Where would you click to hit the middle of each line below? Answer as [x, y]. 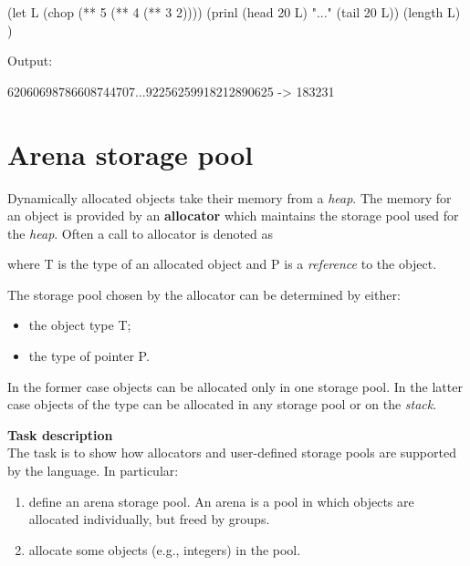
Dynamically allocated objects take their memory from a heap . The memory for [230, 197]
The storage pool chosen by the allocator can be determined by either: [204, 294]
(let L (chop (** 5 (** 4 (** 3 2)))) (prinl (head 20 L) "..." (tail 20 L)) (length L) [234, 12]
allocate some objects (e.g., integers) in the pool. [165, 549]
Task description [60, 434]
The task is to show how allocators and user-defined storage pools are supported [232, 453]
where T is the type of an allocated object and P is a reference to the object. [222, 264]
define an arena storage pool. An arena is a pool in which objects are [221, 501]
